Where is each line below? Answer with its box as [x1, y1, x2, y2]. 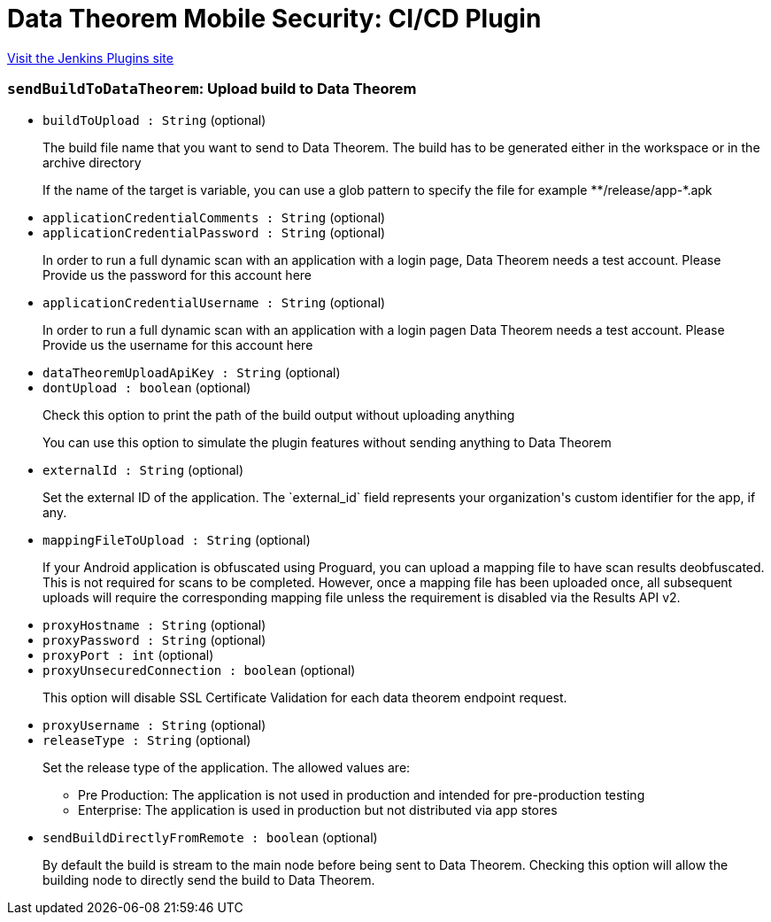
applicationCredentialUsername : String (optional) [42, 294, 386, 310]
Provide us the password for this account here [42, 267, 312, 283]
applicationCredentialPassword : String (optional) [42, 224, 386, 240]
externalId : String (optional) [42, 461, 244, 477]
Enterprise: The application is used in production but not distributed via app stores [78, 802, 558, 817]
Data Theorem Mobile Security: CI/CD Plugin [7, 4, 542, 34]
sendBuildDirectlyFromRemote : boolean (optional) [42, 829, 378, 845]
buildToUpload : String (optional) [42, 112, 266, 128]
